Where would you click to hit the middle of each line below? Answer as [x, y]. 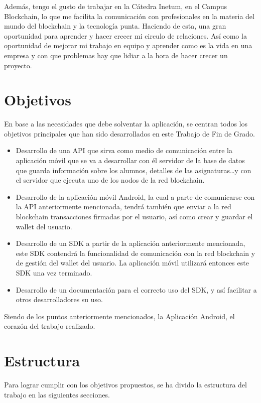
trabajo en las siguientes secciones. [57, 394]
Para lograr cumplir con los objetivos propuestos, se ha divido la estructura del [125, 385]
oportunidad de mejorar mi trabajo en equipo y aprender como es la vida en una [128, 45]
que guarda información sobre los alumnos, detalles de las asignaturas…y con [134, 170]
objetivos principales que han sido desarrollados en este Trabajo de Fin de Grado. [129, 133]
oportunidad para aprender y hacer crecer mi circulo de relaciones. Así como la [125, 35]
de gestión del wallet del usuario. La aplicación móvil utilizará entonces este [132, 263]
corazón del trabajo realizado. [50, 326]
